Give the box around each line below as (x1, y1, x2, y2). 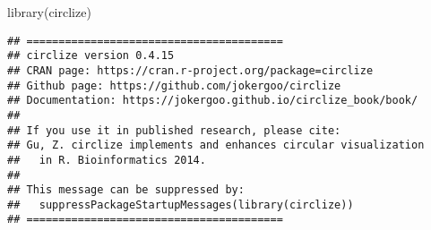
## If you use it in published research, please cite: (7, 124, 341, 137)
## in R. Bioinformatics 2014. (7, 153, 206, 166)
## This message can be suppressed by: (7, 183, 245, 197)
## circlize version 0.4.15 (7, 49, 175, 63)
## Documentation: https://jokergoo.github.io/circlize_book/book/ (7, 94, 418, 107)
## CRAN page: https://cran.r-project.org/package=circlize (7, 64, 374, 77)
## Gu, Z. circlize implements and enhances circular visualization (7, 139, 425, 152)
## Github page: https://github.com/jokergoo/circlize (7, 79, 341, 92)
